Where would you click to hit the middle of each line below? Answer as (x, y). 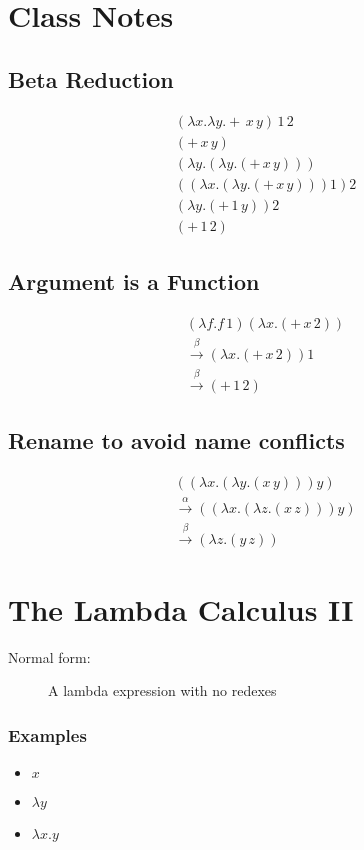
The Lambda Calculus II (181, 608)
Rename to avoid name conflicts (176, 440)
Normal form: (49, 656)
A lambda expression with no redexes (162, 690)
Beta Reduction (91, 78)
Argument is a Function (134, 281)
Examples (47, 734)
